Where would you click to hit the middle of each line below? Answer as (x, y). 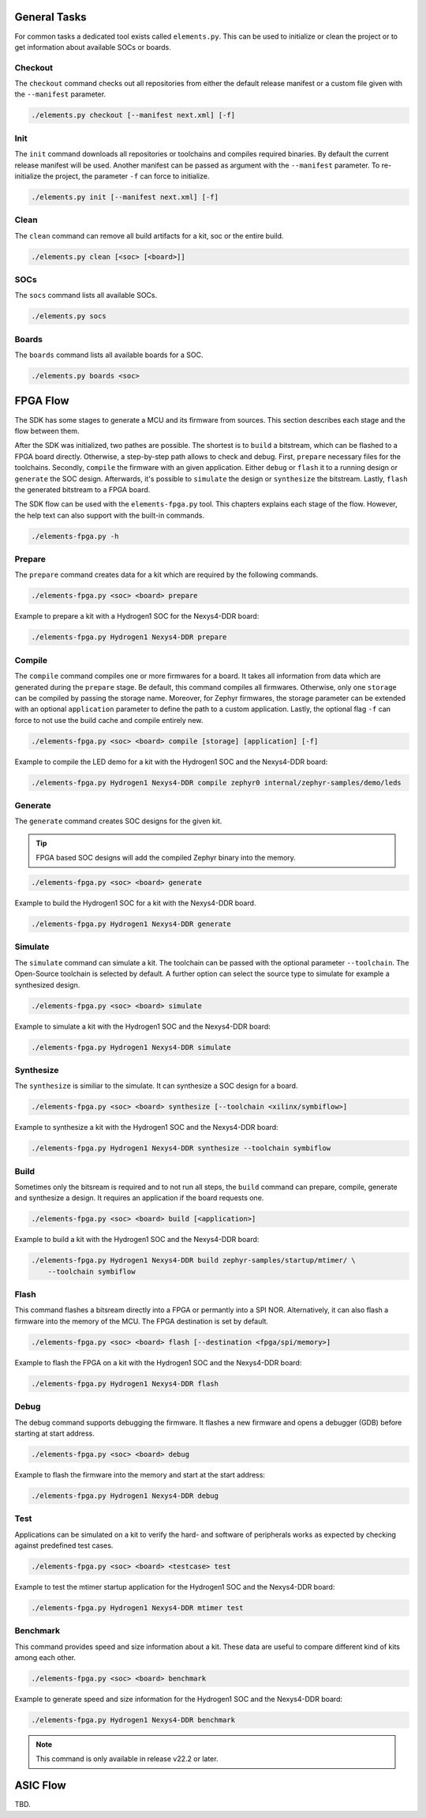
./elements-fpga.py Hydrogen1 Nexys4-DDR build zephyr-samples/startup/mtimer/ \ (194, 1261)
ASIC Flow (40, 1786)
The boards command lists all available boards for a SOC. (109, 355)
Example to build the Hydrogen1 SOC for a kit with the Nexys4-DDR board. (135, 903)
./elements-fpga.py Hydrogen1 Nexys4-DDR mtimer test (137, 1607)
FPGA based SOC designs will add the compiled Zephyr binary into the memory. (166, 858)
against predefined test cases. (64, 1545)
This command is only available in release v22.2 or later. (127, 1759)
